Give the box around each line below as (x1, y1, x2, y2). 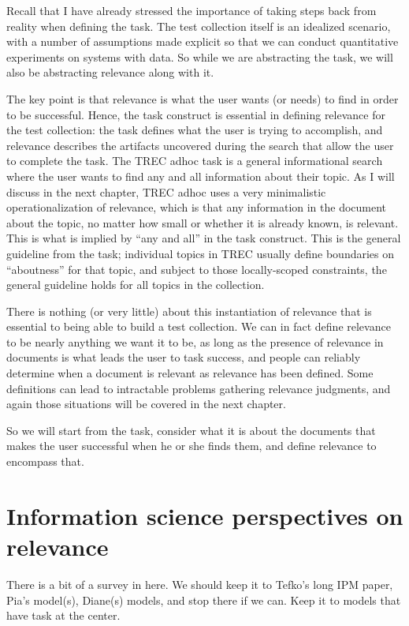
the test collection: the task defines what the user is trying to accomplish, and (6, 122, 383, 138)
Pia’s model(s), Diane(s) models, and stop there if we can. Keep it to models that (6, 591, 401, 608)
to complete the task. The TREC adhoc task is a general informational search (6, 152, 383, 169)
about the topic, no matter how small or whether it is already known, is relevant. (6, 214, 399, 231)
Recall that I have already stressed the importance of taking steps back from (6, 2, 377, 18)
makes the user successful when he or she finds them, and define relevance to (6, 437, 377, 454)
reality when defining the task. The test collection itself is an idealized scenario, (6, 17, 391, 34)
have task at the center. (6, 607, 121, 624)
